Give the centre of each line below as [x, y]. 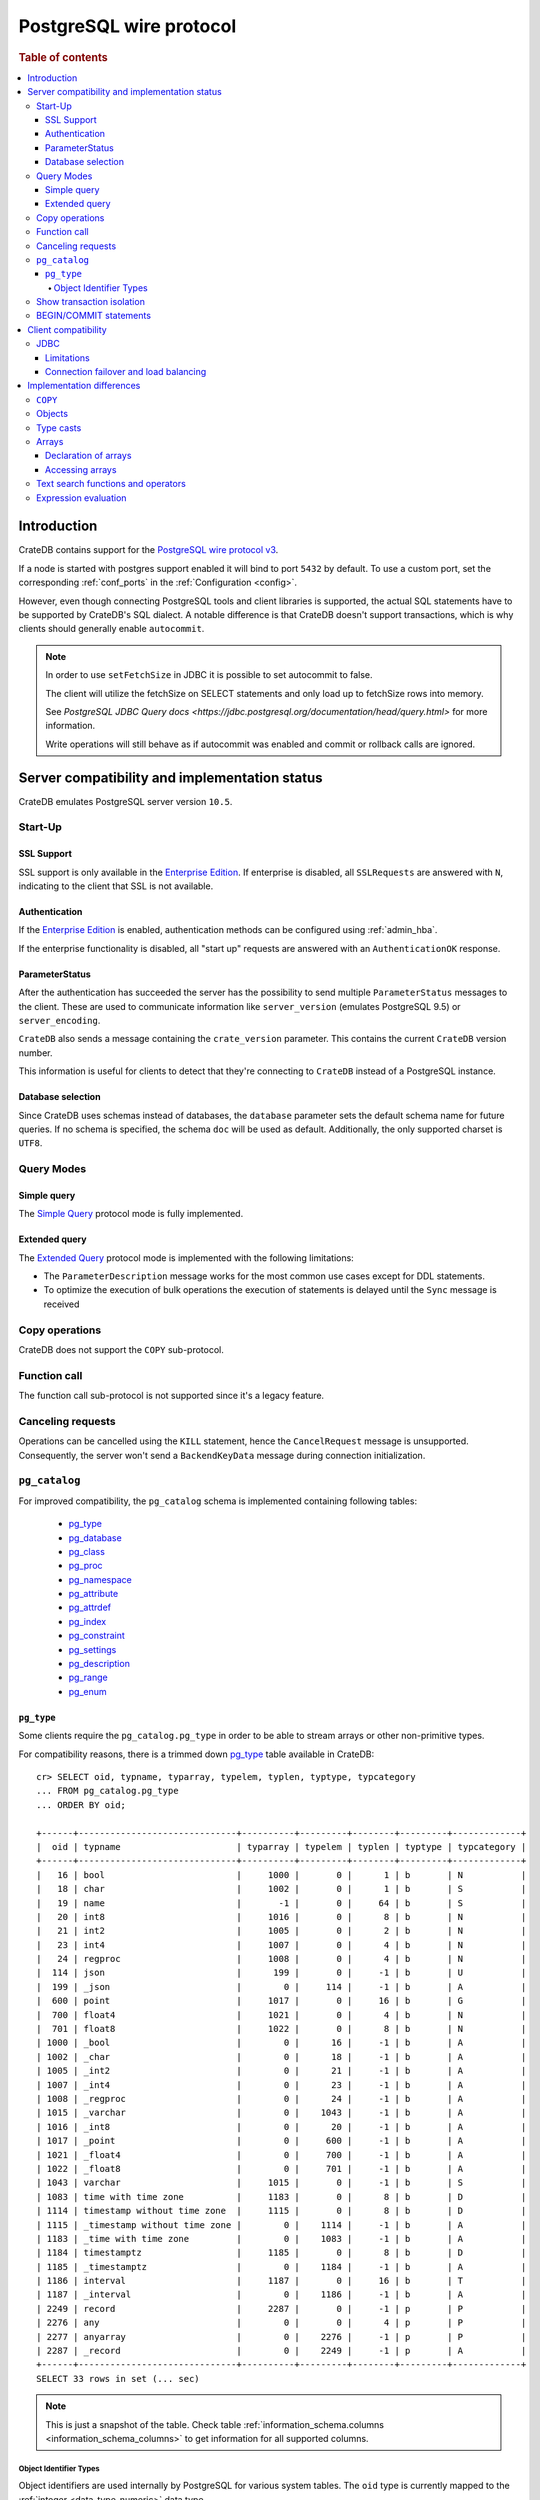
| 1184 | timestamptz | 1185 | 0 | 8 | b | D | [281, 2253]
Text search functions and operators [111, 484]
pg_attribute [93, 1594]
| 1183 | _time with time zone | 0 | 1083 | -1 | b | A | [281, 2238]
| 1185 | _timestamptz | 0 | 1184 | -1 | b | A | [281, 2266]
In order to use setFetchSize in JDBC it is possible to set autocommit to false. [209, 675]
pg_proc [86, 1566]
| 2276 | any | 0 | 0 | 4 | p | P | [281, 2323]
